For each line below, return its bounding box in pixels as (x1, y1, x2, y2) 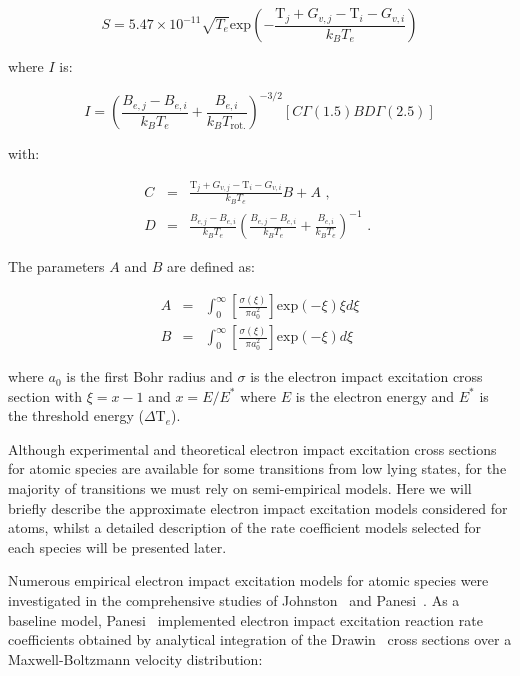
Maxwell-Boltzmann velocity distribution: (8, 648, 263, 669)
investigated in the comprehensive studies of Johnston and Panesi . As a (8, 590, 460, 611)
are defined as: (166, 256, 255, 277)
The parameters (8, 256, 105, 277)
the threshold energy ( (8, 405, 144, 426)
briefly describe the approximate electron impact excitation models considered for (8, 497, 508, 518)
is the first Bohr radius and (66, 366, 233, 387)
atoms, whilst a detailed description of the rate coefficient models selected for (8, 517, 481, 538)
